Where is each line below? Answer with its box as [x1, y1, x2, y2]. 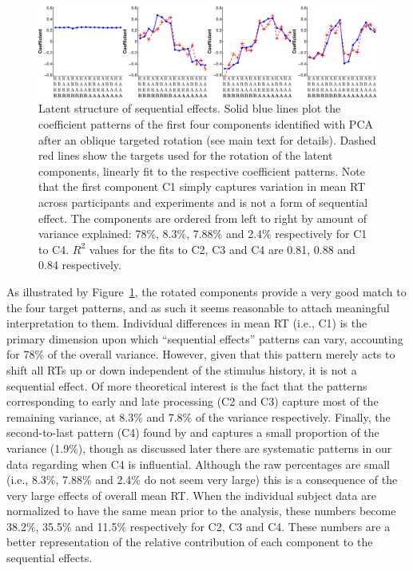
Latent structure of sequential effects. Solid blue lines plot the [38, 100, 341, 117]
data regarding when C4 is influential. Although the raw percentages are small [6, 455, 390, 472]
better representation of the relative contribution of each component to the [6, 533, 373, 550]
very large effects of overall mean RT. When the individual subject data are [6, 486, 376, 503]
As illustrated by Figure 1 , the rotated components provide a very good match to [6, 283, 407, 299]
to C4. [38, 240, 69, 257]
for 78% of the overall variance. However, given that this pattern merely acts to [6, 346, 395, 363]
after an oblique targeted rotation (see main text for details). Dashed [38, 131, 376, 148]
